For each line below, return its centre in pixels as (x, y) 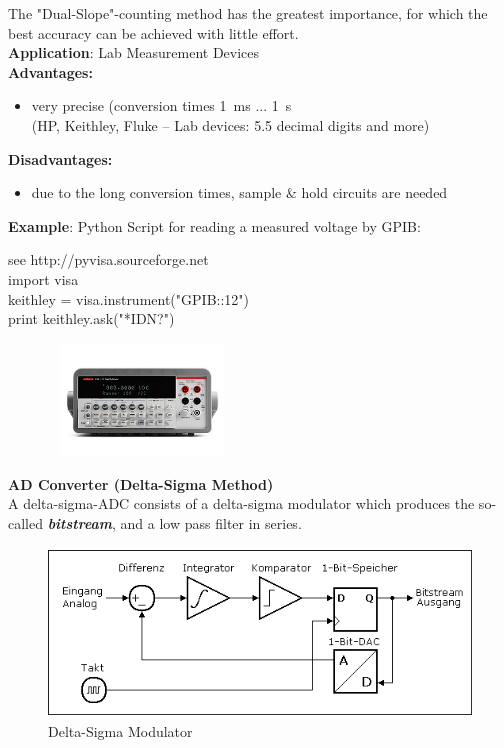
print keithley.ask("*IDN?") (91, 318)
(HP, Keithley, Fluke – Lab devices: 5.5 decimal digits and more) (230, 124)
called (25, 522)
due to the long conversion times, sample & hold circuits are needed (239, 192)
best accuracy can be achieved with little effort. (153, 32)
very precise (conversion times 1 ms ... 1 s (161, 105)
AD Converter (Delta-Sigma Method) (141, 483)
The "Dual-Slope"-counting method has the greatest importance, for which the (248, 13)
